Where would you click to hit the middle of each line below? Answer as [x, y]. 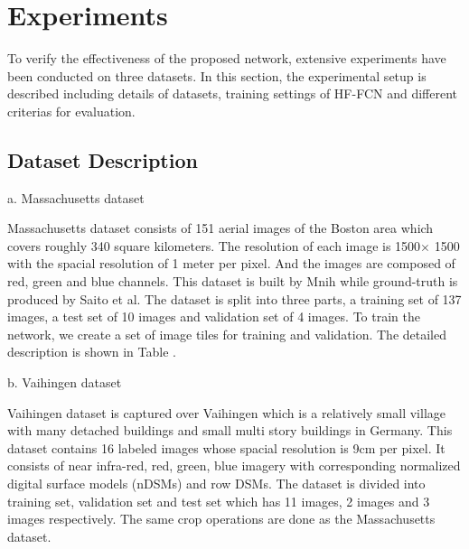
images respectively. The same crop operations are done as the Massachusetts [221, 519]
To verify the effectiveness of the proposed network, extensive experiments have [227, 58]
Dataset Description [103, 159]
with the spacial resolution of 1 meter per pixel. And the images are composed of [231, 263]
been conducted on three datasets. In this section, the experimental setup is [217, 75]
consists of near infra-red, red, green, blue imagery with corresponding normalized [234, 465]
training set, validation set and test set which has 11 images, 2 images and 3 [219, 501]
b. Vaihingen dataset [65, 382]
